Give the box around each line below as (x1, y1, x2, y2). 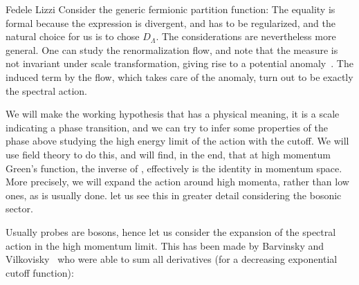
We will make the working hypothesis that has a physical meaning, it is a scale (6, 107, 340, 121)
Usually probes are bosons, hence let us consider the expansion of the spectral (6, 224, 336, 239)
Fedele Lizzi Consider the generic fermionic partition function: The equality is (6, 2, 335, 16)
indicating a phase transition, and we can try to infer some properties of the (6, 120, 329, 134)
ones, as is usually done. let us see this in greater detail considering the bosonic (6, 187, 342, 202)
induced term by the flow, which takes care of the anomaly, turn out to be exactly (6, 69, 353, 84)
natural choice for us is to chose (6, 29, 140, 44)
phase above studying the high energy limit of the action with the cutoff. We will (6, 134, 349, 148)
